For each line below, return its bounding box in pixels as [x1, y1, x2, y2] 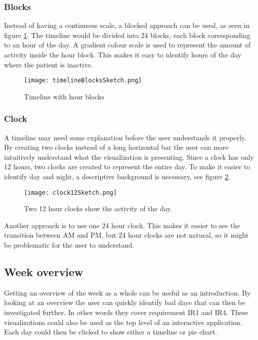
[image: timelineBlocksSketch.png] [24, 77, 142, 84]
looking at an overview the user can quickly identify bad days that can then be [4, 297, 246, 308]
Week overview [4, 264, 83, 280]
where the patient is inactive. [4, 59, 93, 69]
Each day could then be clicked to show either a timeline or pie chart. [4, 327, 217, 337]
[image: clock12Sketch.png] [24, 189, 117, 196]
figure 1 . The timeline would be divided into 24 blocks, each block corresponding [4, 29, 251, 40]
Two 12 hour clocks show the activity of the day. [24, 203, 172, 214]
